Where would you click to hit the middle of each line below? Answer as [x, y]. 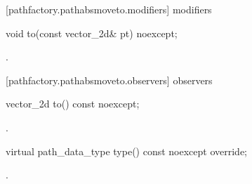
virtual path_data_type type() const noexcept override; [127, 151]
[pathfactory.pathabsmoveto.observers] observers [109, 80]
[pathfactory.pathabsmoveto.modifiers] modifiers [109, 9]
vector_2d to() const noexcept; [73, 104]
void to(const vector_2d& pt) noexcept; [92, 33]
